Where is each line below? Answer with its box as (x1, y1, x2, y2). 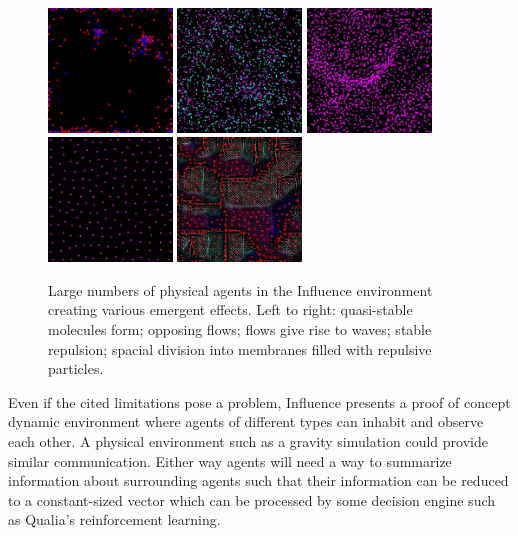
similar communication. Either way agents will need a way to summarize (8, 450, 452, 471)
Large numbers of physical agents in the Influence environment (48, 279, 433, 300)
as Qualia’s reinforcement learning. (8, 509, 221, 530)
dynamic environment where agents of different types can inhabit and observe (8, 411, 484, 432)
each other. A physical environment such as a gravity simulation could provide (8, 430, 488, 451)
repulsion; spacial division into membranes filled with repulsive (48, 338, 432, 359)
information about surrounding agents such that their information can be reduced (8, 470, 509, 491)
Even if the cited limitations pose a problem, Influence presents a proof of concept (8, 391, 511, 412)
